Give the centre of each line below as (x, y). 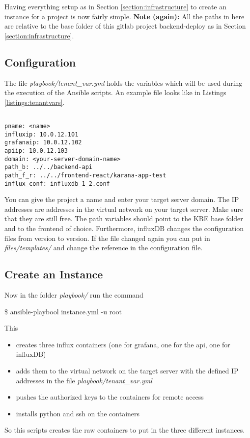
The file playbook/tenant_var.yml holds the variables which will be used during (124, 83)
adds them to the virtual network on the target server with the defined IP (127, 371)
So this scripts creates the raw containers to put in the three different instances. (125, 430)
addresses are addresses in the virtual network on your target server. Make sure (124, 209)
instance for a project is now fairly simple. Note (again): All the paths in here (125, 16)
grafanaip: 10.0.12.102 (43, 143)
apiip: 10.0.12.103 (36, 151)
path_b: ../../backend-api (48, 167)
